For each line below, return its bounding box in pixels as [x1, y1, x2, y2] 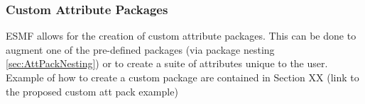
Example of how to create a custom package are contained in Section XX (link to [6, 70, 359, 84]
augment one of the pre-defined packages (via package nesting [6, 42, 275, 57]
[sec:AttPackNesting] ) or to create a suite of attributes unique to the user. [6, 56, 328, 71]
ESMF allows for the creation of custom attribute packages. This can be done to [6, 28, 356, 43]
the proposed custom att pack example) [6, 83, 178, 98]
